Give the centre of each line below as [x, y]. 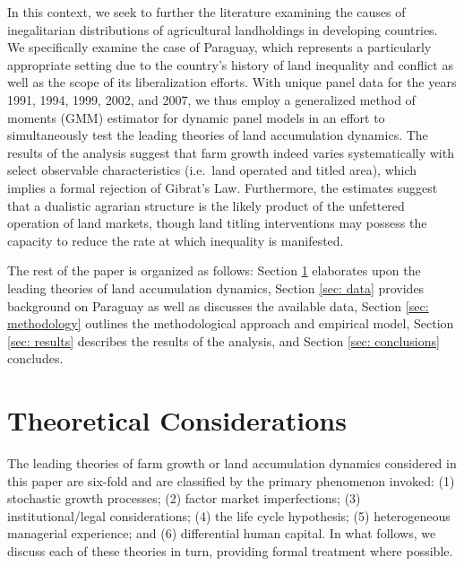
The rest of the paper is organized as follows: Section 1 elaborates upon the [214, 270]
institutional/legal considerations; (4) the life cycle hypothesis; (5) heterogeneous [229, 515]
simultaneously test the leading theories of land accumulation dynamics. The [218, 135]
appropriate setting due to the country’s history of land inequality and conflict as [230, 64]
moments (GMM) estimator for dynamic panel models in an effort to [196, 117]
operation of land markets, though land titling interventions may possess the [217, 223]
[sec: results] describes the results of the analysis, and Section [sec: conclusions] [223, 340]
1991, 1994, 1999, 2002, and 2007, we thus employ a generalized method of [211, 99]
